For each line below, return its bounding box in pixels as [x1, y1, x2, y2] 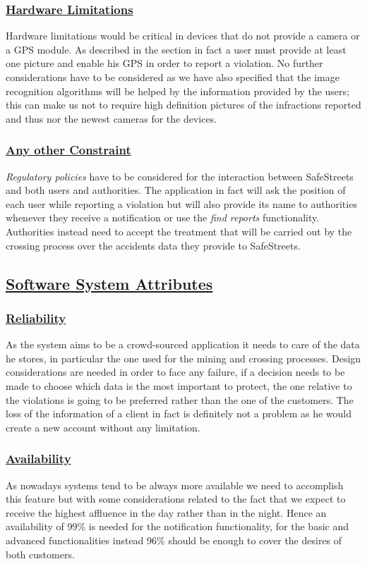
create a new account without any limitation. [6, 419, 200, 434]
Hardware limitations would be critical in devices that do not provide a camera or [6, 28, 360, 43]
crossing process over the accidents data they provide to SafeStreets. [6, 238, 301, 252]
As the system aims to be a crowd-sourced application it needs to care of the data [6, 337, 360, 352]
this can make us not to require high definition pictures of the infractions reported [6, 97, 361, 112]
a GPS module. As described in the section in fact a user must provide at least [6, 42, 347, 56]
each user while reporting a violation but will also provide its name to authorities [6, 196, 357, 211]
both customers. [6, 546, 75, 561]
